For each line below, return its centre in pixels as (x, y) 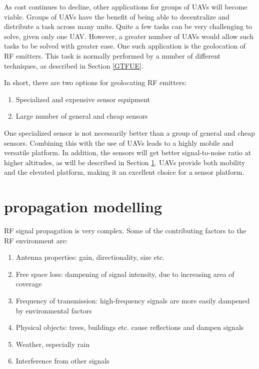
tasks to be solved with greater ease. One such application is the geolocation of (125, 46)
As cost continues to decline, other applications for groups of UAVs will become (126, 7)
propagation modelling (83, 207)
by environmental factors (54, 310)
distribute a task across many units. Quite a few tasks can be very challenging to (128, 26)
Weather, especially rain (52, 344)
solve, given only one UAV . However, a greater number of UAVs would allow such (129, 36)
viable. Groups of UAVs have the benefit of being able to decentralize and (117, 16)
